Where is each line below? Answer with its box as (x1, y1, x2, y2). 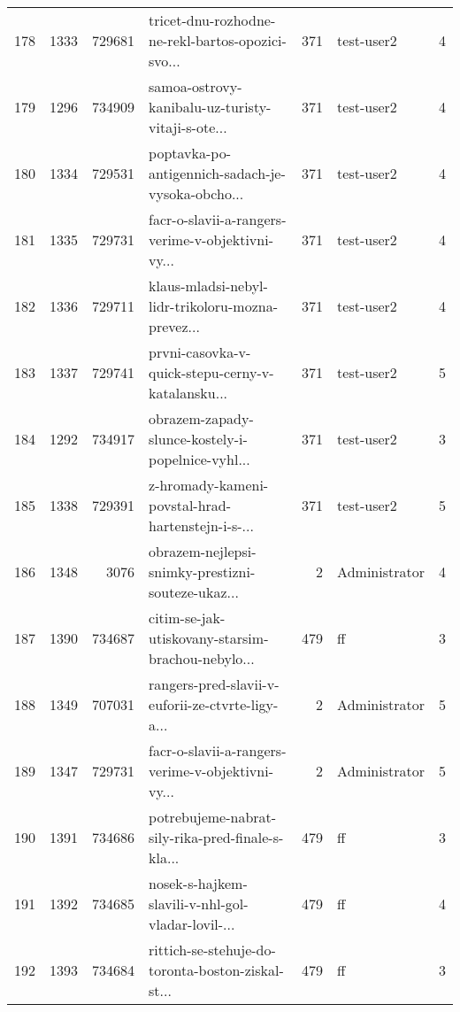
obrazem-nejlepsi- (149, 541, 257, 561)
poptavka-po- (149, 143, 231, 163)
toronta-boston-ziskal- (149, 960, 284, 980)
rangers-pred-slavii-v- (149, 674, 280, 694)
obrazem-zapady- (149, 408, 254, 429)
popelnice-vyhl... (149, 449, 250, 469)
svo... (149, 50, 180, 71)
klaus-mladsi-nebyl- (149, 275, 268, 296)
